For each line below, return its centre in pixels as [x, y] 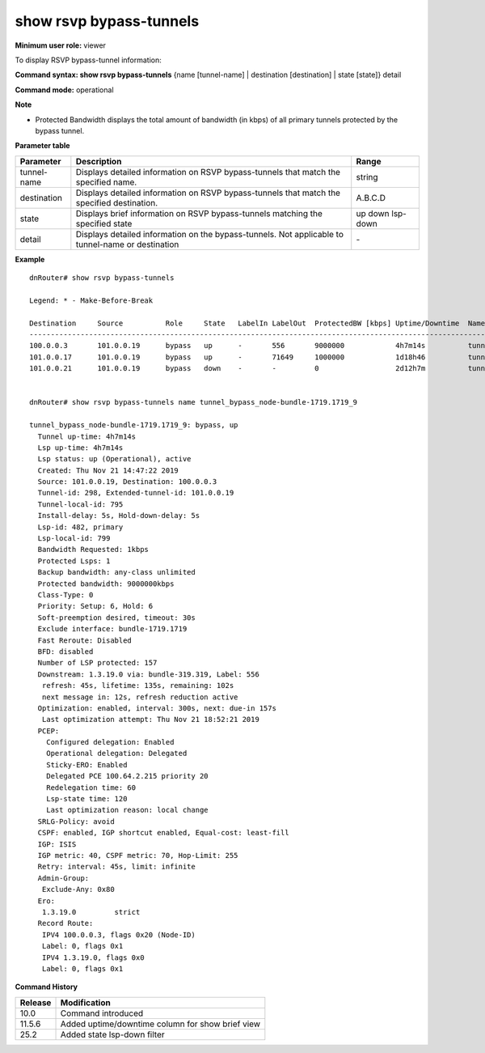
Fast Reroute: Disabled [85, 640]
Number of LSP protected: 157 [97, 663]
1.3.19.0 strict [91, 912]
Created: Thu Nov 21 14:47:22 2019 [108, 470]
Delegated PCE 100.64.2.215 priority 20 [127, 776]
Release [36, 1002]
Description [99, 161]
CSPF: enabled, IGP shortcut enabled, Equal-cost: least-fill [164, 833]
